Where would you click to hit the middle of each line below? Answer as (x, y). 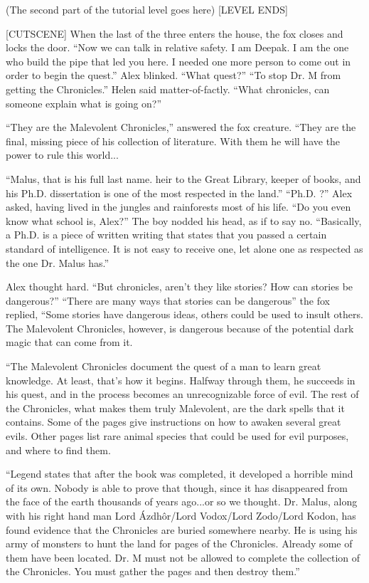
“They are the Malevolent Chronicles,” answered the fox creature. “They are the (181, 127)
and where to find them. (58, 450)
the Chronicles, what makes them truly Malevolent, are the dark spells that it (175, 408)
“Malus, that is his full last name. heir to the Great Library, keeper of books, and (183, 178)
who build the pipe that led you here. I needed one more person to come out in (178, 61)
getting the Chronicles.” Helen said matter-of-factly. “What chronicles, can (168, 89)
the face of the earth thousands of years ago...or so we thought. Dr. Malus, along (182, 501)
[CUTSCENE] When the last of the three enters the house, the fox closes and (175, 33)
